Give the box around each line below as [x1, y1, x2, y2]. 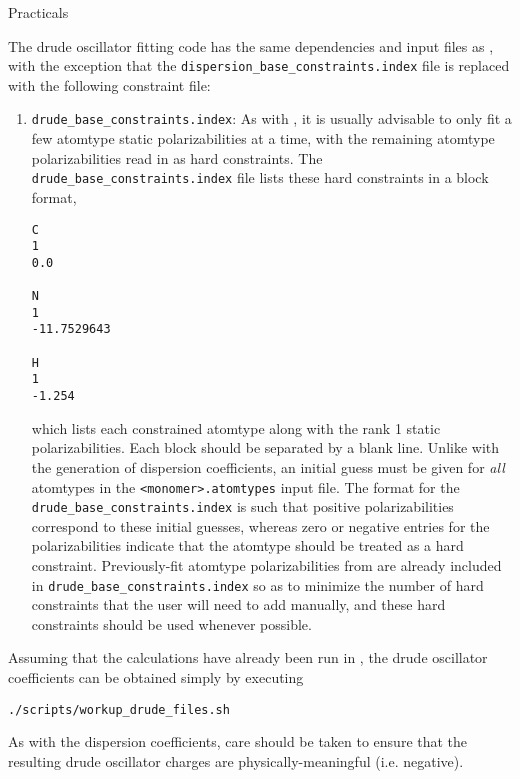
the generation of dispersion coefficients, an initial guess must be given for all [31, 456, 505, 477]
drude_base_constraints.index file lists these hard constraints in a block [31, 167, 489, 188]
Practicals [8, 2, 69, 22]
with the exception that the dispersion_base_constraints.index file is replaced [8, 55, 510, 76]
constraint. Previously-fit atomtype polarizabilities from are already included [31, 555, 502, 576]
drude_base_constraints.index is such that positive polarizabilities [31, 496, 454, 517]
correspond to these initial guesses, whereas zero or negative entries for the [31, 515, 490, 536]
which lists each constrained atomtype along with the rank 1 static [31, 417, 441, 438]
